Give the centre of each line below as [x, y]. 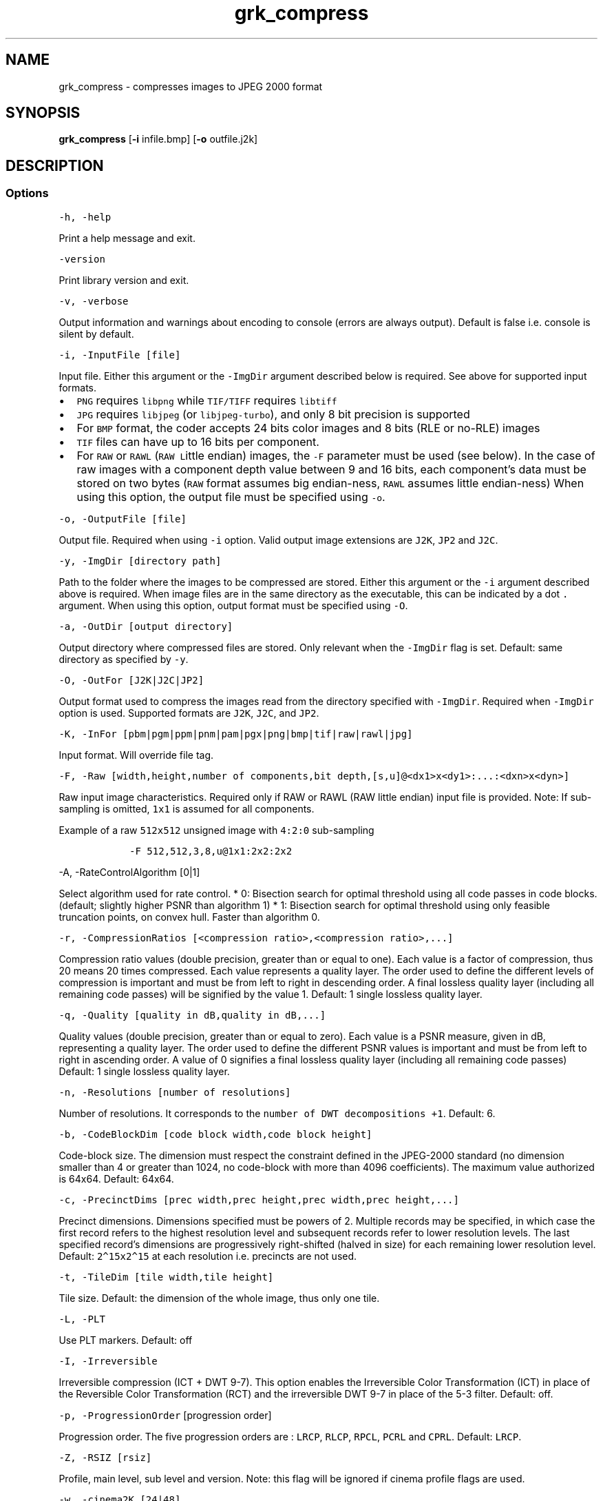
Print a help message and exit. [127, 238]
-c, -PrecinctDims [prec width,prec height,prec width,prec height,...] [259, 1199]
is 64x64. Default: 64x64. [116, 1178]
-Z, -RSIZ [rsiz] [105, 1457]
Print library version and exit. [124, 280]
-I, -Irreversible [108, 1361]
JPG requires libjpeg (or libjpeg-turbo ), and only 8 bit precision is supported [273, 414]
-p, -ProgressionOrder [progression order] [165, 1415]
